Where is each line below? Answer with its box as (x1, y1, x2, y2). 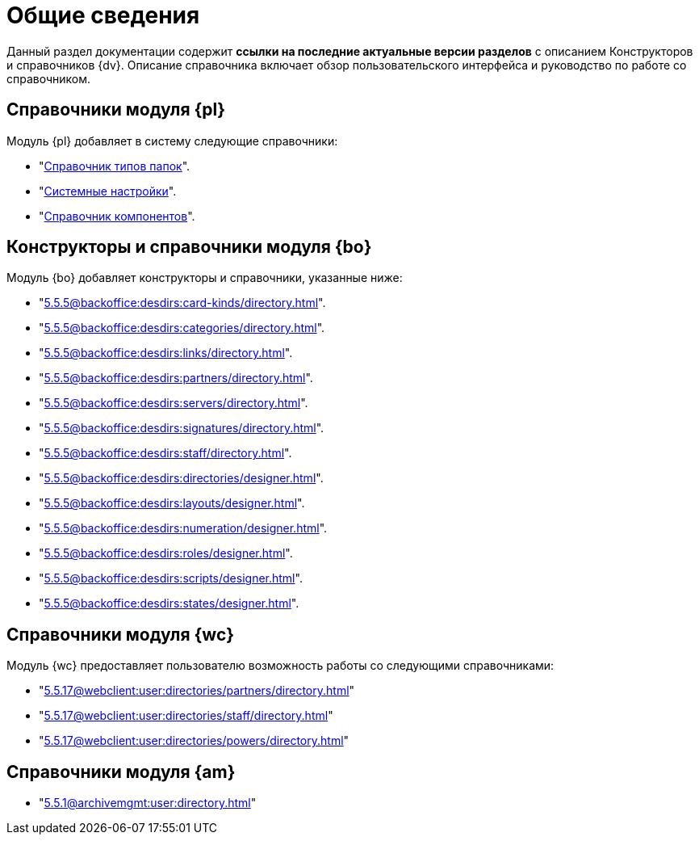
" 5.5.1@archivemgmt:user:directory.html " (39, 796, 257, 810)
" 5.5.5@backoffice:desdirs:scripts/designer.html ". (39, 571, 303, 586)
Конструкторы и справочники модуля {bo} (6, 237, 372, 258)
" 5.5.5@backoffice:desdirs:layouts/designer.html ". (39, 496, 305, 511)
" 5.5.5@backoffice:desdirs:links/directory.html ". (39, 346, 293, 360)
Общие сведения (6, 2, 200, 29)
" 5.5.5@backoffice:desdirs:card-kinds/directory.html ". (39, 296, 326, 310)
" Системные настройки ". (39, 183, 177, 198)
